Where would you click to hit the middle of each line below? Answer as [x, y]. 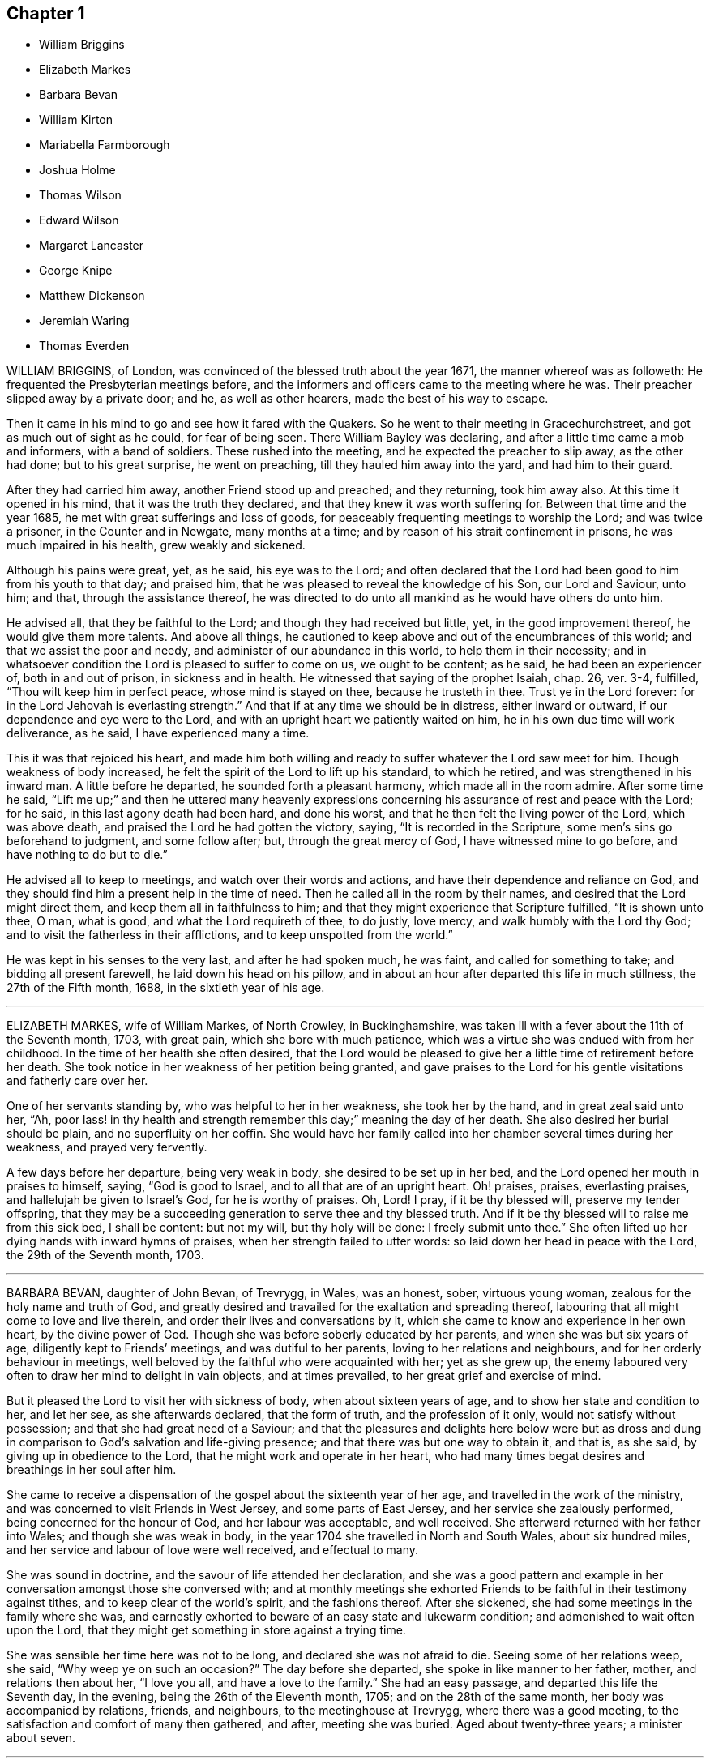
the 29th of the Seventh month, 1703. [105, 1255]
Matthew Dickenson [92, 296]
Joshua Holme [77, 170]
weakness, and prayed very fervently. [107, 1147]
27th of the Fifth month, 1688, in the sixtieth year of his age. [166, 988]
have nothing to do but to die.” [87, 855]
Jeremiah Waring [84, 321]
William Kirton [76, 120]
